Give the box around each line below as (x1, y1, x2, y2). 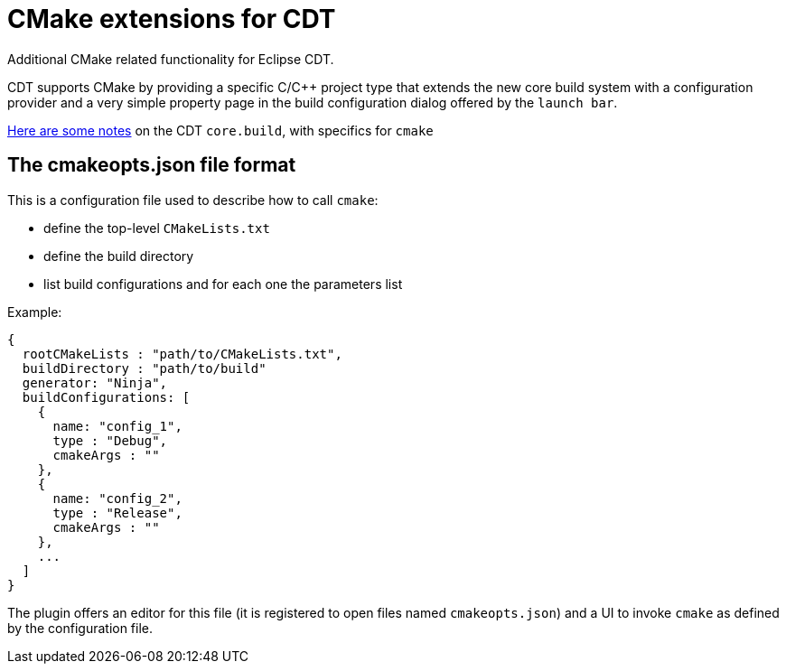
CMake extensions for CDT (7, 4, 336, 34)
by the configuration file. (7, 620, 154, 636)
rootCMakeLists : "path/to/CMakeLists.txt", (22, 346, 342, 361)
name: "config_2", (52, 490, 182, 506)
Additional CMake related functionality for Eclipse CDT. (7, 51, 334, 67)
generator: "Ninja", (22, 375, 168, 390)
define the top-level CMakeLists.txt (43, 219, 270, 236)
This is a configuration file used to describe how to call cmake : (7, 191, 379, 208)
